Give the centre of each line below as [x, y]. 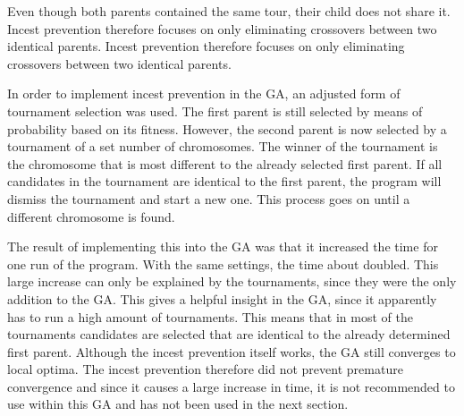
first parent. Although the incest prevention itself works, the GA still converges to [232, 351]
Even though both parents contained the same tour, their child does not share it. [229, 11]
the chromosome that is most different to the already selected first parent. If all [225, 163]
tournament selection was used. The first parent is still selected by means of [215, 110]
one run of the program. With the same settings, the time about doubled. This [223, 263]
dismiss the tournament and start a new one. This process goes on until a [209, 198]
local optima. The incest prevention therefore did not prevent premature [205, 369]
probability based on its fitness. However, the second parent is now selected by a [227, 128]
